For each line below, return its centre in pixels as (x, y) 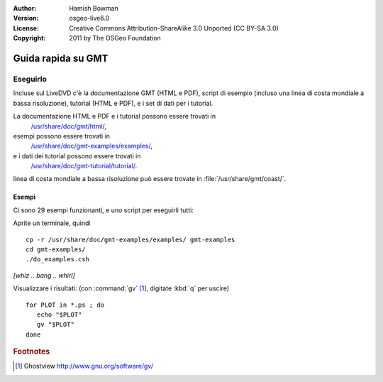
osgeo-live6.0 (89, 18)
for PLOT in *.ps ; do (65, 305)
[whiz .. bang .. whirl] (44, 275)
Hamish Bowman (94, 8)
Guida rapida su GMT (61, 58)
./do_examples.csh (58, 260)
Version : (26, 18)
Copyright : (29, 38)
